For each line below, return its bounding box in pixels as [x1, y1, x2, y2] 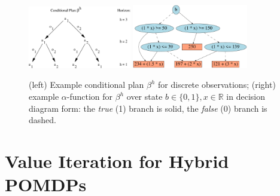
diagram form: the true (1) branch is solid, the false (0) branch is [29, 102, 267, 114]
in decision [226, 90, 265, 103]
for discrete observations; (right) [158, 78, 276, 91]
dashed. [29, 114, 56, 126]
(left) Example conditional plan [29, 78, 144, 91]
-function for [66, 90, 113, 103]
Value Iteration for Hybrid [5, 148, 229, 173]
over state [126, 90, 163, 103]
